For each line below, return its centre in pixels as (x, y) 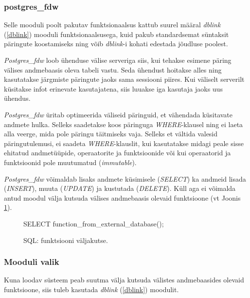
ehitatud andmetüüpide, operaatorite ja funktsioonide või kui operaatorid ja (117, 153)
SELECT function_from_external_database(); (94, 223)
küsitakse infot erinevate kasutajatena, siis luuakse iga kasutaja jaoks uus (113, 88)
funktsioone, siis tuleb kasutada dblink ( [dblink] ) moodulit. (91, 289)
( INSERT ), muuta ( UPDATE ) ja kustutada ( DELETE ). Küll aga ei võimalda (120, 188)
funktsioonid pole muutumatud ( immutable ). (70, 162)
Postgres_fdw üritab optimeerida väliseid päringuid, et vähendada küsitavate (118, 114)
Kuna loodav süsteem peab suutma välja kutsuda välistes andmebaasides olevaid (124, 280)
